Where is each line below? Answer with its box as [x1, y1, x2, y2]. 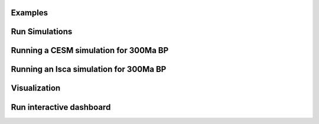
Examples [11, 8, 48, 18]
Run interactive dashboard [11, 102, 111, 112]
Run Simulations [11, 27, 73, 37]
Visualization [11, 83, 61, 93]
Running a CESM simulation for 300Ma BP [11, 45, 169, 56]
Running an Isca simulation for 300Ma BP [11, 64, 167, 74]
